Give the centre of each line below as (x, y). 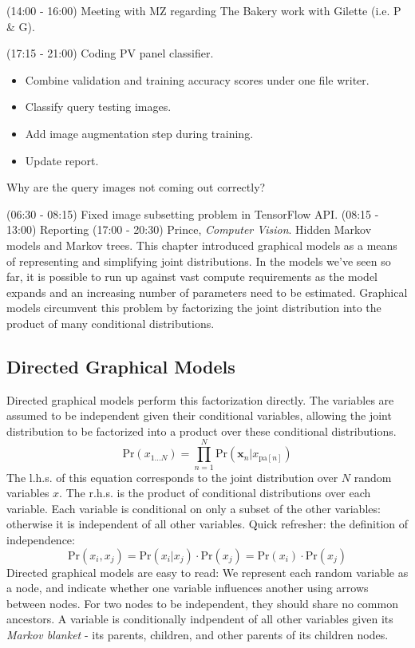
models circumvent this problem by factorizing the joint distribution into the (194, 308)
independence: (41, 539)
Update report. (62, 160)
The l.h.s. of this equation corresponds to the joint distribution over (172, 477)
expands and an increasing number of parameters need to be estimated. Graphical (207, 292)
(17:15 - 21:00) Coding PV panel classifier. (110, 53)
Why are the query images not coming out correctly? (136, 187)
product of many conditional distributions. (111, 323)
